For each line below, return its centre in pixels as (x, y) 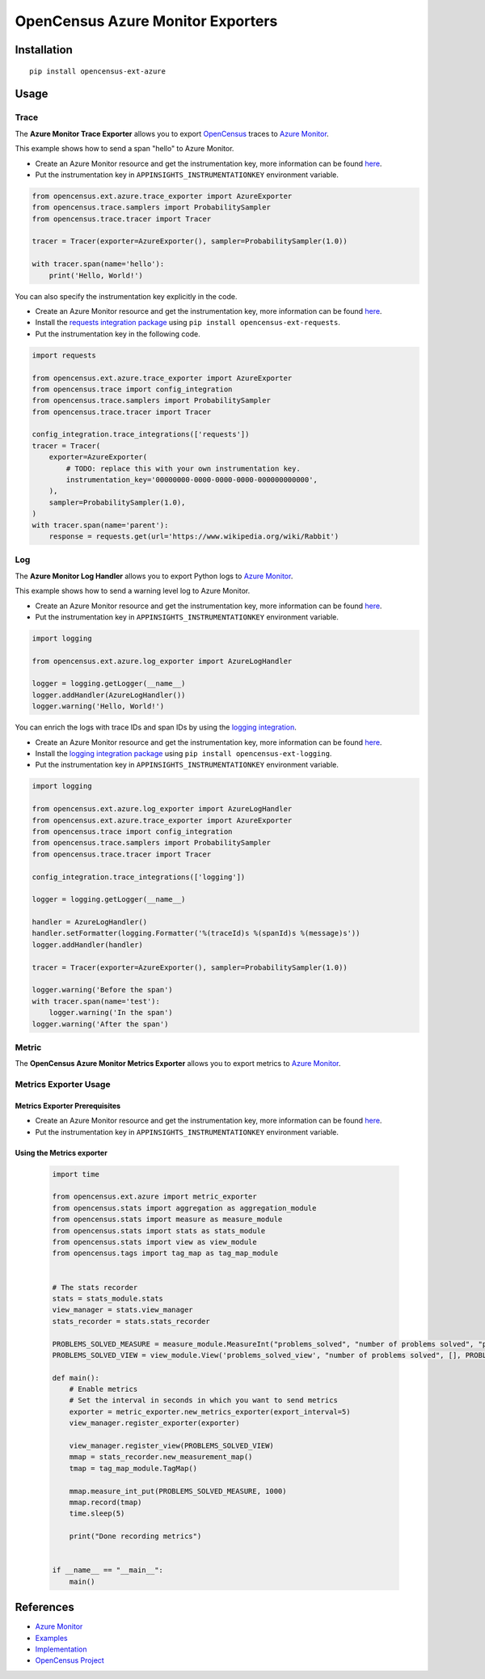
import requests (64, 355)
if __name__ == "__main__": (108, 1570)
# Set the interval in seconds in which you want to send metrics (204, 1400)
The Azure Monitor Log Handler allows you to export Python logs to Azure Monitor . (154, 576)
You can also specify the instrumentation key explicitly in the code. (126, 296)
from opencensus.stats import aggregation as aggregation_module (184, 1208)
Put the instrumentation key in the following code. (118, 334)
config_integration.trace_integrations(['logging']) (139, 877)
